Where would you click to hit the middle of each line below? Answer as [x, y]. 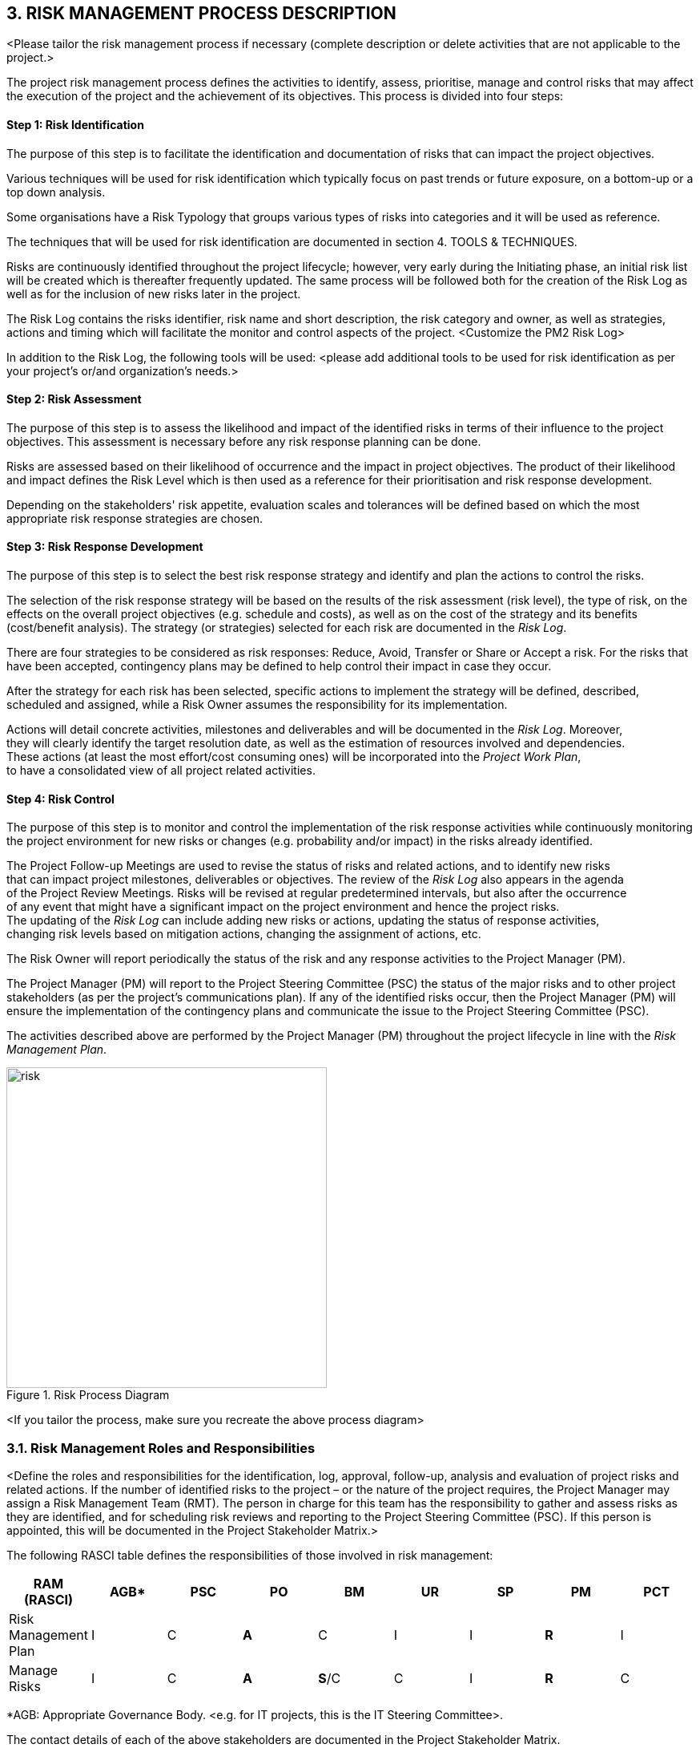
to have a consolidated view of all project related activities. [161, 771]
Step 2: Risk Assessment [74, 399]
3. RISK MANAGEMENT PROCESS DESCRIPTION [201, 13]
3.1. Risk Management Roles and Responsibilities [161, 1448]
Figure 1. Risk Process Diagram [88, 1395]
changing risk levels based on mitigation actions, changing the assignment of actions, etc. [244, 934]
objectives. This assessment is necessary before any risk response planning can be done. [244, 441]
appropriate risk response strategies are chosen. [135, 518]
